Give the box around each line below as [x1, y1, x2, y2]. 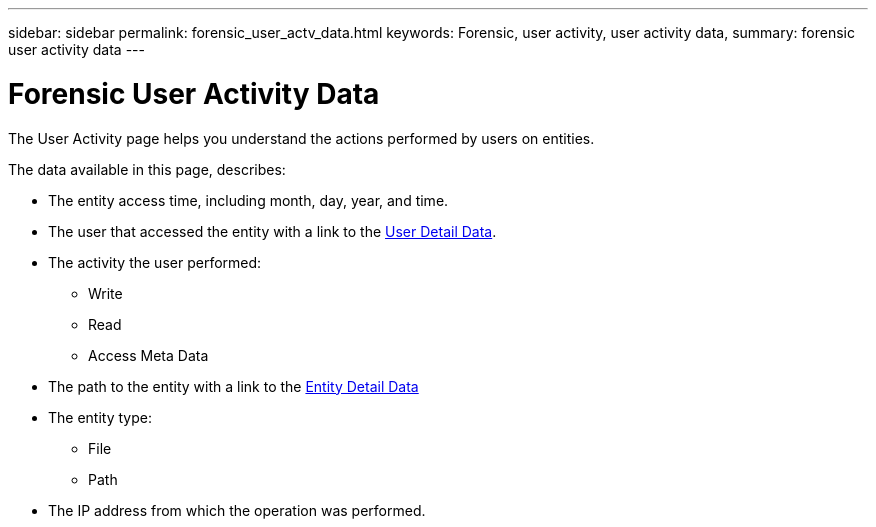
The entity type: [48, 408, 152, 426]
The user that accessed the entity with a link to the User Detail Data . [48, 222, 497, 240]
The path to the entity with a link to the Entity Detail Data [48, 377, 419, 395]
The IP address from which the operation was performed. [48, 501, 426, 519]
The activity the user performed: [48, 253, 262, 271]
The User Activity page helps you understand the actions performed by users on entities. [8, 129, 595, 147]
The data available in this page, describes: [8, 160, 286, 178]
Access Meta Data [88, 346, 209, 364]
